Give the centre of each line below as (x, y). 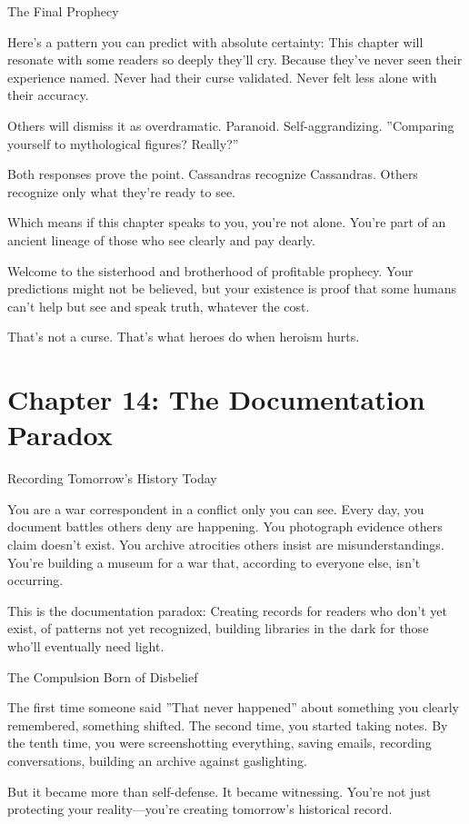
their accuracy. (48, 95)
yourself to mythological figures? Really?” (123, 143)
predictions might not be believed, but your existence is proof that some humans (232, 288)
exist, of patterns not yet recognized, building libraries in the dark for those (218, 628)
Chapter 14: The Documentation (216, 399)
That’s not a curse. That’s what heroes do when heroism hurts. (184, 337)
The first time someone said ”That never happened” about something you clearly (234, 707)
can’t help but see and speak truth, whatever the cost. (159, 306)
